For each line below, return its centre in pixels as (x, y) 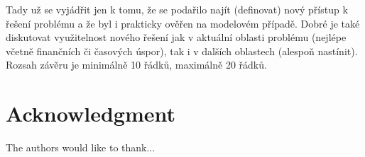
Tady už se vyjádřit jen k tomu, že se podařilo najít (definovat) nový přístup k (177, 9)
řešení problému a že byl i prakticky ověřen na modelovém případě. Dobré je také (183, 23)
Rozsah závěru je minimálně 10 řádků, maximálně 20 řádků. (136, 65)
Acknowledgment (91, 114)
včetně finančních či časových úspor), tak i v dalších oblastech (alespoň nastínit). (182, 51)
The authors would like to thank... (81, 147)
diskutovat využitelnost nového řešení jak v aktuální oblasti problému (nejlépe (176, 37)
